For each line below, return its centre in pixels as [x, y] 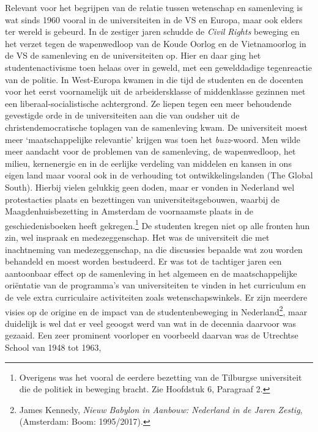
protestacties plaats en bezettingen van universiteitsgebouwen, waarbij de [142, 199]
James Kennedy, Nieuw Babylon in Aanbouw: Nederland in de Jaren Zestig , [161, 409]
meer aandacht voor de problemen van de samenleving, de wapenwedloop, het [150, 151]
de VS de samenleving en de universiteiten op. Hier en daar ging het [133, 55]
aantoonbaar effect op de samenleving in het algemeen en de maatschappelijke [151, 273]
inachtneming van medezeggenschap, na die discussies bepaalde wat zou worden [154, 249]
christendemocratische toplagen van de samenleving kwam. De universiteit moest [156, 127]
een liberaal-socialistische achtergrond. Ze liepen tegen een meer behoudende [148, 103]
